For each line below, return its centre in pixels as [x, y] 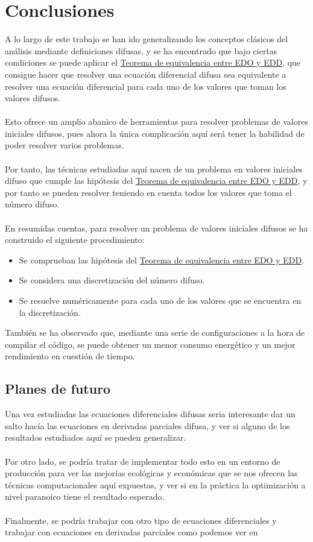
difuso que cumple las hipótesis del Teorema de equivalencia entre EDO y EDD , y [156, 181]
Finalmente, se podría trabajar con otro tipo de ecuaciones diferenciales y [141, 520]
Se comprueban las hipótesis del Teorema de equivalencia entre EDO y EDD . [162, 260]
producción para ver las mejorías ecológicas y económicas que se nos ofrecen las [151, 473]
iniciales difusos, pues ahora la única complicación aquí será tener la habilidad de [155, 133]
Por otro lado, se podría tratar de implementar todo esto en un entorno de [143, 461]
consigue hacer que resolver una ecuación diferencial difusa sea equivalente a [146, 74]
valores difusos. [33, 98]
